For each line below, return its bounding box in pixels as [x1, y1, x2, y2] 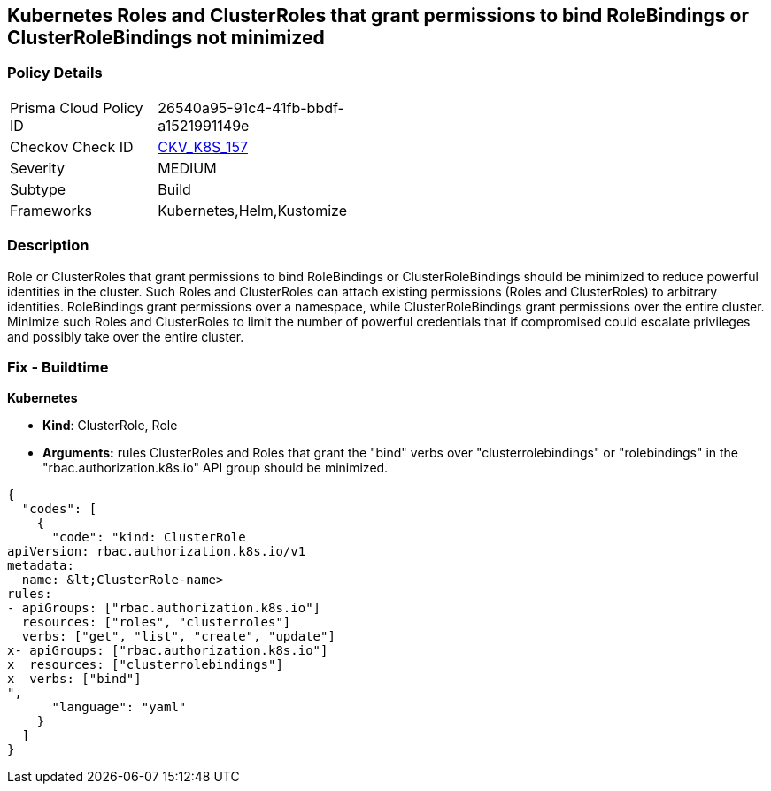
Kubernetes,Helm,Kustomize [158, 201, 347, 219]
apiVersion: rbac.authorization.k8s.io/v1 [7, 544, 306, 559]
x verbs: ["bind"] [7, 672, 142, 687]
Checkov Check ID [10, 137, 134, 156]
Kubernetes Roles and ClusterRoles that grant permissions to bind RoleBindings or [7, 4, 749, 27]
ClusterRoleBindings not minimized [7, 27, 325, 49]
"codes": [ [21, 502, 97, 517]
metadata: [7, 558, 74, 573]
